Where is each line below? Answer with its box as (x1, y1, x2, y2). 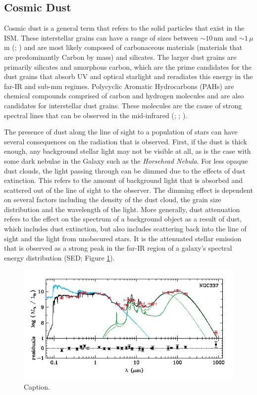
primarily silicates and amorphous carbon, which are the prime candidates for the (4, 61, 252, 72)
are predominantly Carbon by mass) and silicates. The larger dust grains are (4, 51, 237, 62)
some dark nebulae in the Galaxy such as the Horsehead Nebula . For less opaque (4, 155, 248, 166)
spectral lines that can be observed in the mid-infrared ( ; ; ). (4, 110, 188, 120)
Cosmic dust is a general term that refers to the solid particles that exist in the (4, 23, 245, 33)
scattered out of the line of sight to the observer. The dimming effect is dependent (4, 184, 253, 195)
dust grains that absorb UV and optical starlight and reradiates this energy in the (4, 71, 253, 82)
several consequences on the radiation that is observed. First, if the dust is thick (4, 136, 247, 146)
